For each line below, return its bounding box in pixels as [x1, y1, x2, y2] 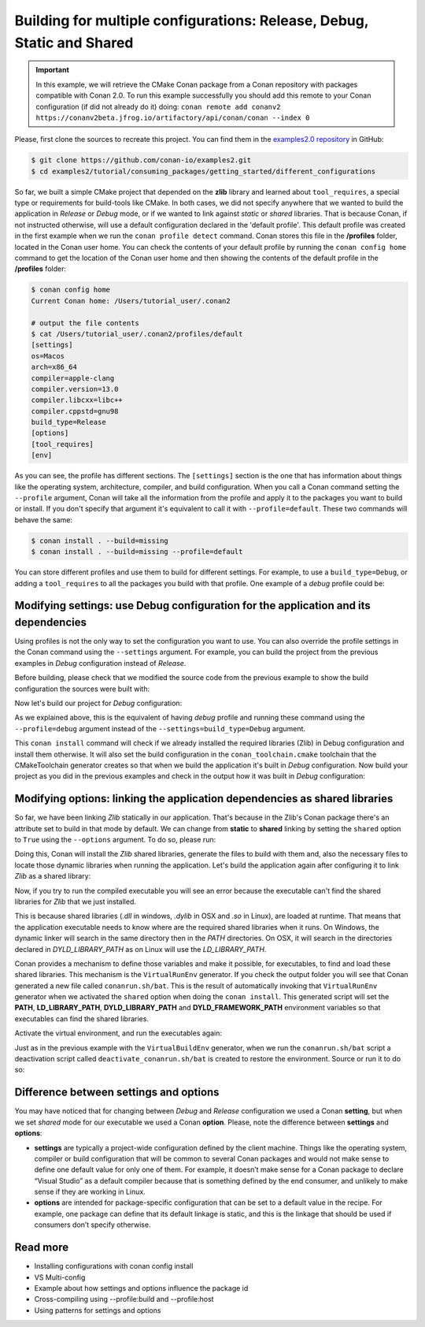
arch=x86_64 [31, 362, 78, 372]
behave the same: [14, 515, 73, 524]
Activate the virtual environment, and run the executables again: [14, 1028, 222, 1038]
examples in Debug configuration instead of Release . [14, 658, 187, 667]
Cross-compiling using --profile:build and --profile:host [34, 1295, 214, 1304]
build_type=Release [31, 418, 106, 427]
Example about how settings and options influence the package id [34, 1283, 249, 1292]
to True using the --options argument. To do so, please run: [14, 835, 216, 845]
